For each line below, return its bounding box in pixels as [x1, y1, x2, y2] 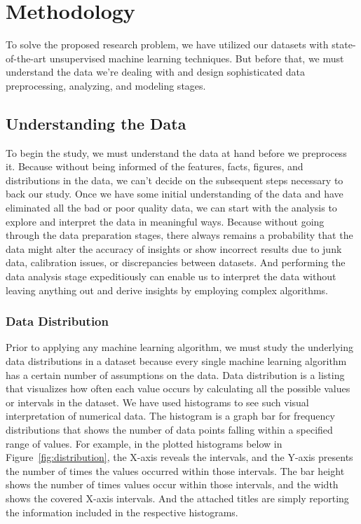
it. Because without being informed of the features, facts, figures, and [6, 159, 304, 174]
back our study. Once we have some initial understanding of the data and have [6, 186, 343, 201]
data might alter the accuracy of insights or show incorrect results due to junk [6, 241, 342, 256]
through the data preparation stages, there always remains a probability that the [6, 228, 353, 242]
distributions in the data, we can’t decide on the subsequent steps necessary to [6, 172, 343, 187]
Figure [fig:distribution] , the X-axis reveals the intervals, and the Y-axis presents [6, 450, 353, 464]
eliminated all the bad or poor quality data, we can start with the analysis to [6, 200, 337, 215]
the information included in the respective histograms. [6, 504, 238, 519]
